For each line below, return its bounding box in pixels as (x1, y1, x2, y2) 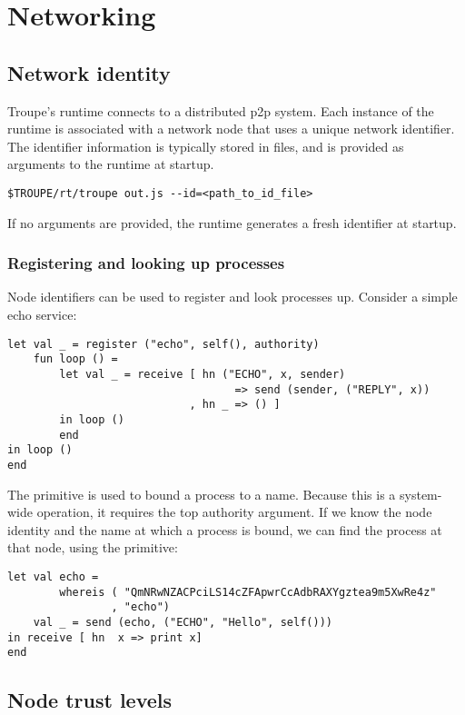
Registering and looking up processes (7, 252, 285, 274)
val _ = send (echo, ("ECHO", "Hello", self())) (33, 615, 332, 629)
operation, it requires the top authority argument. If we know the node (36, 502, 432, 521)
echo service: (7, 305, 77, 324)
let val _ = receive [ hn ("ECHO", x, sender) (59, 367, 346, 381)
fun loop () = (33, 353, 118, 366)
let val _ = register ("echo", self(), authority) (7, 337, 320, 351)
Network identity (7, 58, 171, 86)
